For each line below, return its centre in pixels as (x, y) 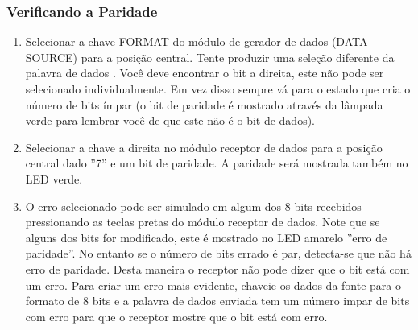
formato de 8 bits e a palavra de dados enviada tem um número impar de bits (217, 301)
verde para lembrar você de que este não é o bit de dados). (170, 120)
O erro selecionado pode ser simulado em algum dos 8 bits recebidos (193, 206)
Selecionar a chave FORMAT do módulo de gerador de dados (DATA (197, 41)
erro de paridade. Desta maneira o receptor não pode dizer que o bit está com (217, 268)
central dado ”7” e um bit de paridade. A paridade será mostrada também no (217, 163)
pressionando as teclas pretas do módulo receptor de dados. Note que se (203, 222)
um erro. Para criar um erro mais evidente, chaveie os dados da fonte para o (213, 285)
